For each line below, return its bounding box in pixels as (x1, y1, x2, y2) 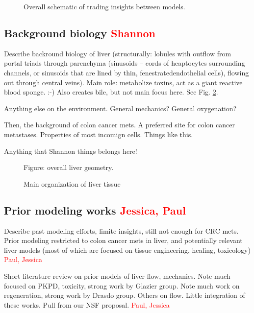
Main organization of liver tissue (24, 178, 121, 189)
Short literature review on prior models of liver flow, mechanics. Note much (4, 270, 230, 281)
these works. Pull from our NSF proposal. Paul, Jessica (4, 299, 170, 310)
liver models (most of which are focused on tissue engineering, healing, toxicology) (4, 244, 251, 255)
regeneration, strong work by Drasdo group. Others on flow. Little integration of (4, 290, 245, 300)
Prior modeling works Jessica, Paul (4, 202, 186, 217)
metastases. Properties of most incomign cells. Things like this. (4, 129, 193, 139)
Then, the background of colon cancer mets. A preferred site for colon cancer (4, 120, 235, 130)
